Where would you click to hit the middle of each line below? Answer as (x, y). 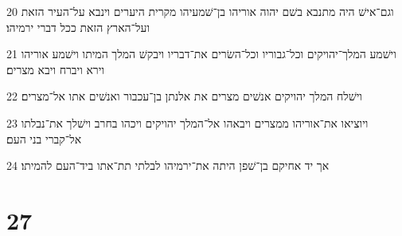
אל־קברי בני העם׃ (44, 138)
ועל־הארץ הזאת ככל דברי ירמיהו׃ (78, 27)
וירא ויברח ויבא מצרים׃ (55, 69)
